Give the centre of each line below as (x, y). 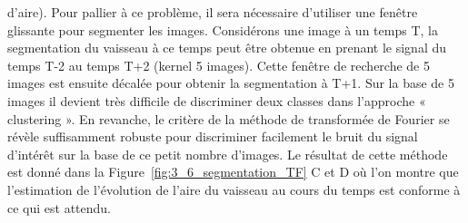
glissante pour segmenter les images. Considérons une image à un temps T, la (223, 29)
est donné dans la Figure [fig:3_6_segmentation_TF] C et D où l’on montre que (233, 172)
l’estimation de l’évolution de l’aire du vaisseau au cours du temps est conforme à (234, 189)
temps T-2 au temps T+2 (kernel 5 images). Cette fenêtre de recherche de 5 (219, 65)
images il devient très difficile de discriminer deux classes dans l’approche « (217, 100)
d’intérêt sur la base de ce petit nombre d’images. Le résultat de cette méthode (228, 154)
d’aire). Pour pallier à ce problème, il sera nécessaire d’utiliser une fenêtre (213, 12)
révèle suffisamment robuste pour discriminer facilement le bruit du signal (213, 136)
